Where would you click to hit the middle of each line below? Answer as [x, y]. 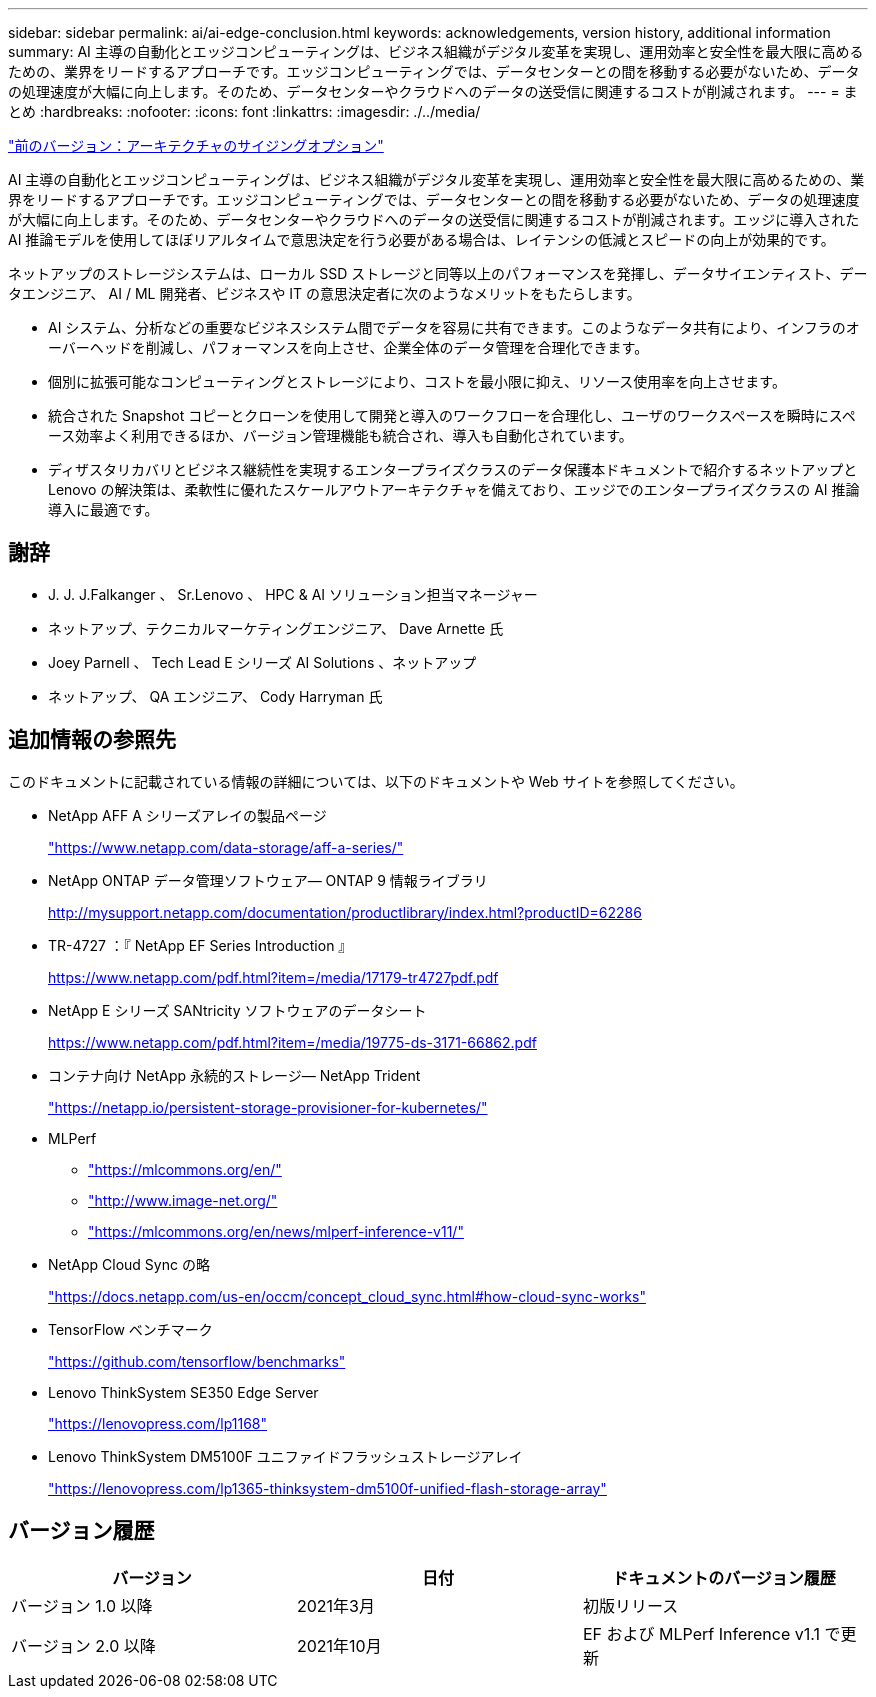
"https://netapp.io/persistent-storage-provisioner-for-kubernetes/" [268, 1107]
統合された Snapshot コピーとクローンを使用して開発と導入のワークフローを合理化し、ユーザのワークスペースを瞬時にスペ [452, 415]
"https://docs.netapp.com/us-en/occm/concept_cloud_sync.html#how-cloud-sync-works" [347, 1296]
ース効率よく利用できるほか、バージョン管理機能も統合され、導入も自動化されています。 [340, 435]
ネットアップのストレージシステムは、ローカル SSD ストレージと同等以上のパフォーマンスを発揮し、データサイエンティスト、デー [438, 273]
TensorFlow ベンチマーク [130, 1329]
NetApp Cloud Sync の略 [129, 1264]
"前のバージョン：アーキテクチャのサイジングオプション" [196, 145]
